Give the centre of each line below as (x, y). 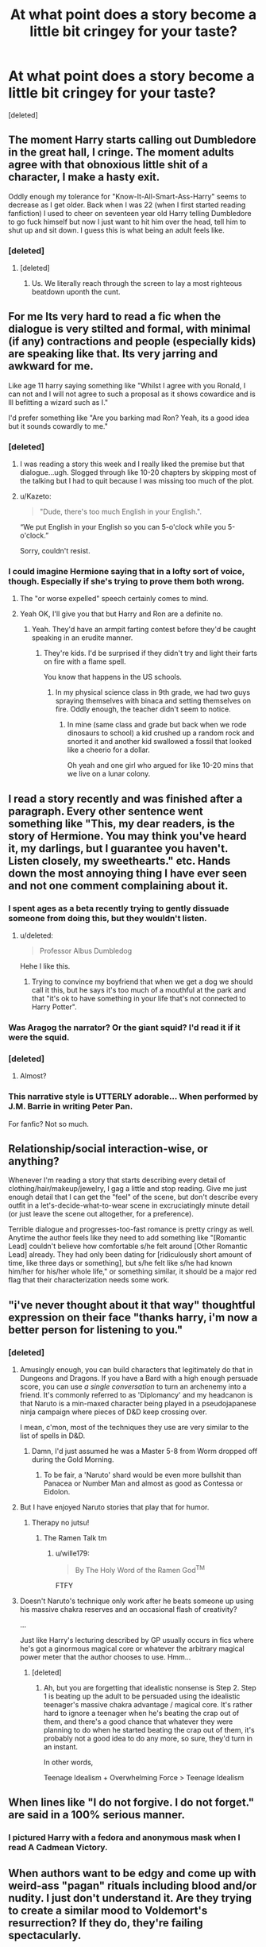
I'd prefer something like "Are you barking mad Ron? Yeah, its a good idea (129, 418)
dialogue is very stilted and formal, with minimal (129, 329)
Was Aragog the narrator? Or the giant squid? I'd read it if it (124, 1027)
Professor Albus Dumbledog (86, 951)
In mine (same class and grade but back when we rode (157, 725)
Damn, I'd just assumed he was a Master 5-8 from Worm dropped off (145, 1452)
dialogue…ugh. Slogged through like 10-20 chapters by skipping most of (138, 472)
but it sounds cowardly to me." (58, 426)
